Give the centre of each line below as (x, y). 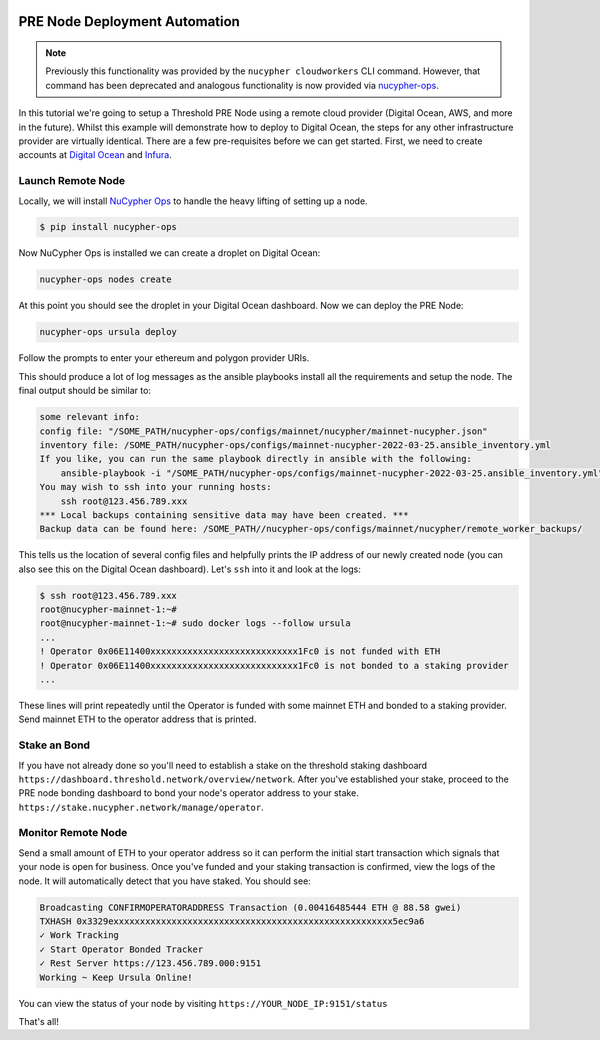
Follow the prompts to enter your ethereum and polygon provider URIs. (164, 358)
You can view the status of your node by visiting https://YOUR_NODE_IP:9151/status (203, 1003)
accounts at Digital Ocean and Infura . (95, 155)
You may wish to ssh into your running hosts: (155, 487)
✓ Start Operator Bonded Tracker (121, 949)
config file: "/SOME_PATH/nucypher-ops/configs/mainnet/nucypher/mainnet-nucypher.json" (264, 431)
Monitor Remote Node (73, 833)
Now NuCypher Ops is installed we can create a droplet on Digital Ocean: (169, 253)
